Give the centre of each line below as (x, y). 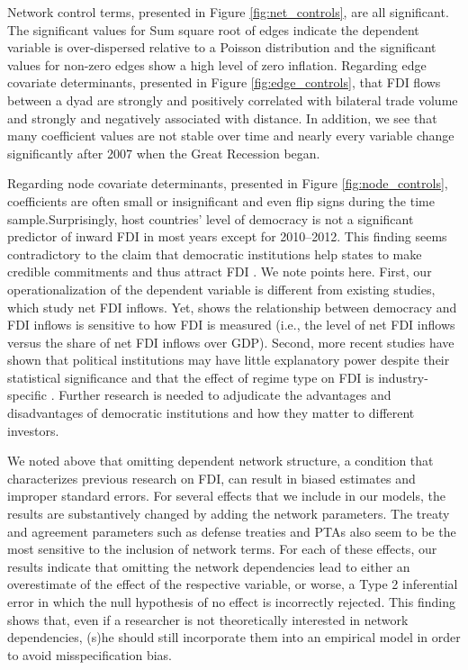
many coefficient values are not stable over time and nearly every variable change (231, 136)
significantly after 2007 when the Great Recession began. (164, 153)
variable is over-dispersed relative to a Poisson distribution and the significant (222, 47)
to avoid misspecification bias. (90, 654)
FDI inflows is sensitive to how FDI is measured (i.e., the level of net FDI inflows (231, 325)
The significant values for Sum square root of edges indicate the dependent (213, 29)
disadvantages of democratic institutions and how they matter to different (211, 413)
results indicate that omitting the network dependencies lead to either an (209, 566)
